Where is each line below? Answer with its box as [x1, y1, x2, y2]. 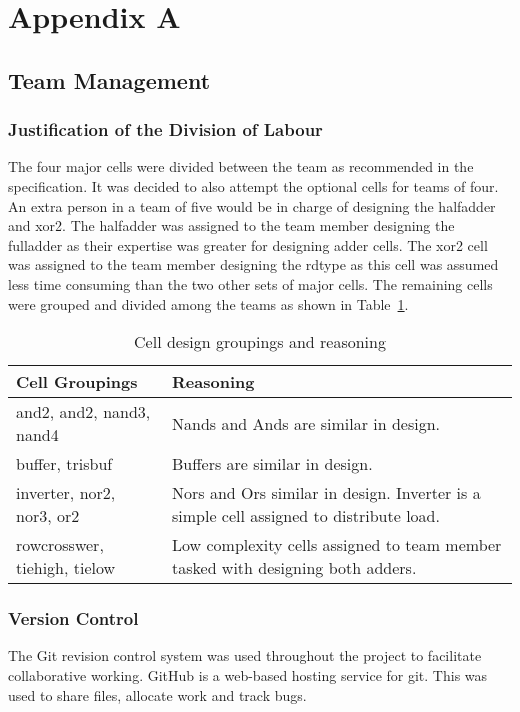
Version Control [8, 606, 139, 631]
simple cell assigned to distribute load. [172, 504, 440, 528]
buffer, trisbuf [16, 452, 113, 476]
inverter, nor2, [16, 481, 116, 505]
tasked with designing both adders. [172, 556, 417, 580]
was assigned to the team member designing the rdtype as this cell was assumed [8, 254, 499, 275]
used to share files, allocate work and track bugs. [8, 684, 307, 705]
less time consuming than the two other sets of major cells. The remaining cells [8, 273, 493, 294]
